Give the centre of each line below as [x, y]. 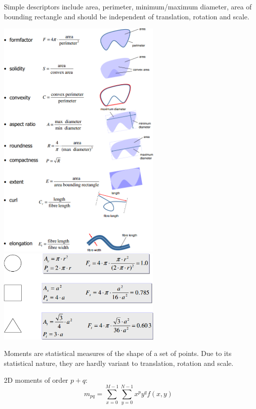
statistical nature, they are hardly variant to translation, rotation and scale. [119, 363]
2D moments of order [36, 380]
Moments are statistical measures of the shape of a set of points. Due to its [118, 353]
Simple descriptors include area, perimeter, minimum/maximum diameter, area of [128, 6]
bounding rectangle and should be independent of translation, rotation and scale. [127, 16]
